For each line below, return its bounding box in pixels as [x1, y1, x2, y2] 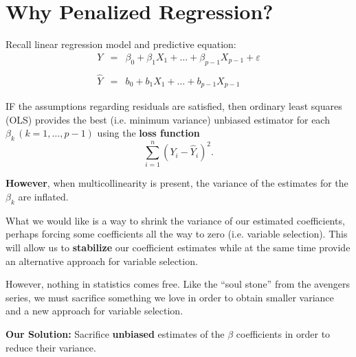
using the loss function [97, 126, 200, 140]
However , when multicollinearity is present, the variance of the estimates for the [5, 176, 348, 190]
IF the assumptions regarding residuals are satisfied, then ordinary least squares [5, 99, 342, 113]
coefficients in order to [236, 326, 331, 341]
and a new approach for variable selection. [5, 303, 183, 318]
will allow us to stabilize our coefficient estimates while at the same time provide [5, 240, 351, 254]
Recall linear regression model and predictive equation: [5, 37, 236, 51]
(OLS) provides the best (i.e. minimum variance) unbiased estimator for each [5, 112, 330, 126]
